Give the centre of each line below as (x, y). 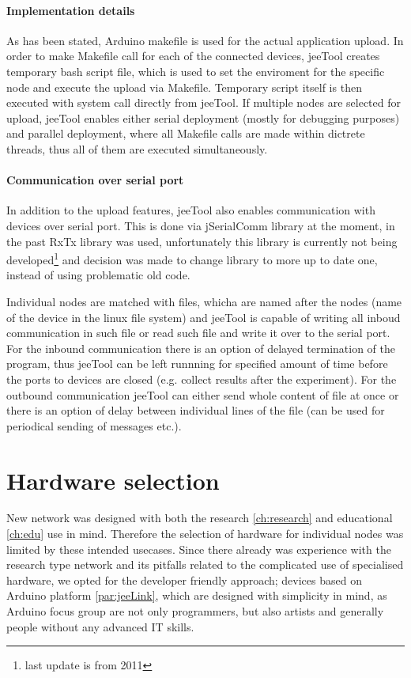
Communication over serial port (95, 180)
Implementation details (71, 10)
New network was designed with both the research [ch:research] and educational (200, 518)
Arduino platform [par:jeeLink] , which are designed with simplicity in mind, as (197, 595)
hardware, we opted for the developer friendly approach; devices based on (184, 580)
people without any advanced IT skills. (100, 626)
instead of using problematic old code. (98, 275)
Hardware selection (113, 480)
